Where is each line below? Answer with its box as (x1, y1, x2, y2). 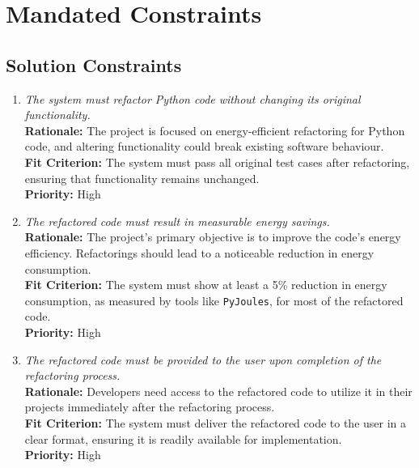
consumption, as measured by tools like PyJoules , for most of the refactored (24, 291, 404, 308)
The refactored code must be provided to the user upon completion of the (24, 351, 382, 368)
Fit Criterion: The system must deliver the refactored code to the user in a (24, 414, 407, 431)
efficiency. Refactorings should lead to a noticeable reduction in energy (24, 244, 375, 261)
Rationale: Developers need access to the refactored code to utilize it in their (24, 382, 413, 399)
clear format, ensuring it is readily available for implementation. (24, 430, 342, 447)
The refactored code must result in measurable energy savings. (24, 212, 330, 229)
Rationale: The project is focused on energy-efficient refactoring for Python (24, 121, 405, 138)
